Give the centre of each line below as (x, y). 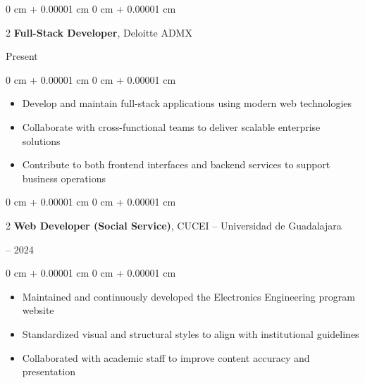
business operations (64, 178)
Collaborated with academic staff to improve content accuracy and (166, 357)
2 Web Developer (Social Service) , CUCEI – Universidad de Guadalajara (174, 225)
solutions (41, 140)
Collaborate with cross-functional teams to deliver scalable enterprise (171, 126)
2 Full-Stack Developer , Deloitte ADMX (99, 32)
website (38, 310)
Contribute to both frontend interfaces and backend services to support (176, 164)
